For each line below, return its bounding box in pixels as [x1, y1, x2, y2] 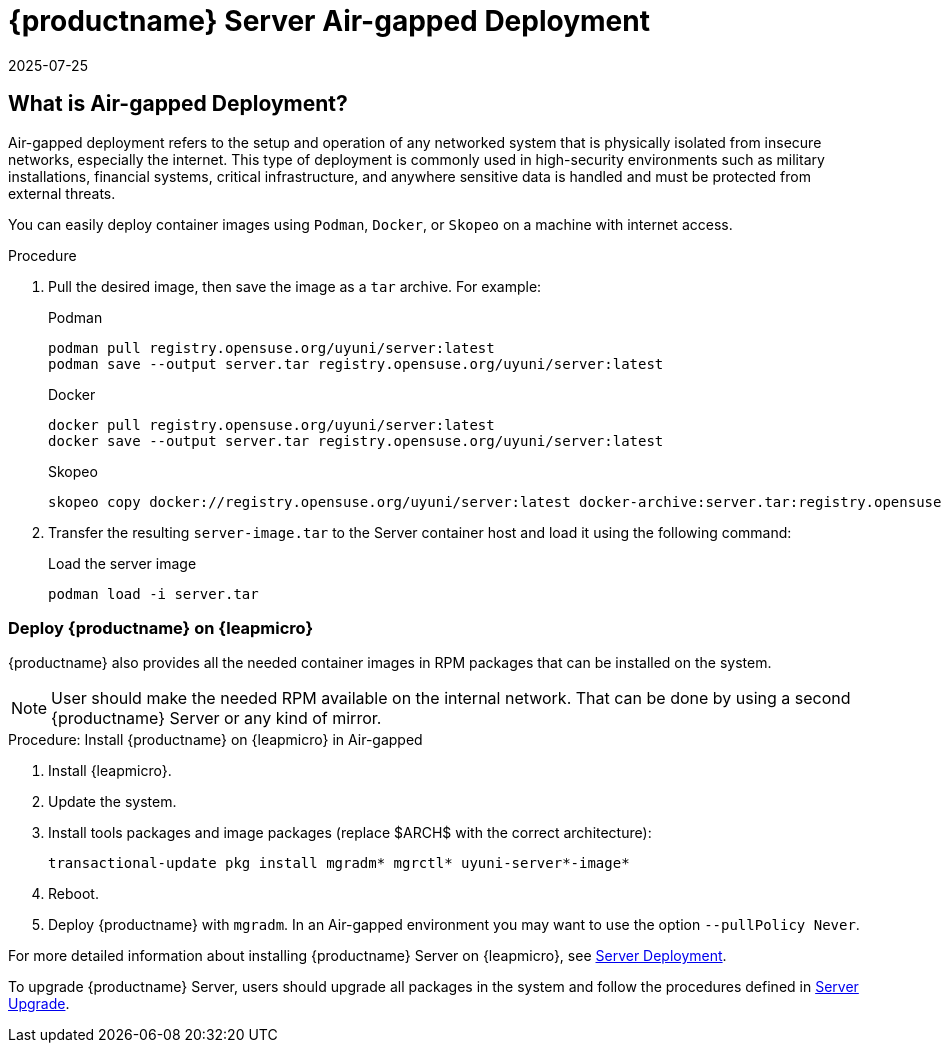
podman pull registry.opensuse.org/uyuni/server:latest [48, 339, 495, 356]
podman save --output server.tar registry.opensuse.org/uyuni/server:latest [48, 355, 664, 372]
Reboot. [48, 885, 99, 903]
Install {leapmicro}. [48, 762, 172, 780]
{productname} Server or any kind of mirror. [51, 708, 382, 729]
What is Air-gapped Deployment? [8, 91, 348, 117]
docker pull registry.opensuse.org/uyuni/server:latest [48, 416, 495, 433]
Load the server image [48, 554, 197, 572]
